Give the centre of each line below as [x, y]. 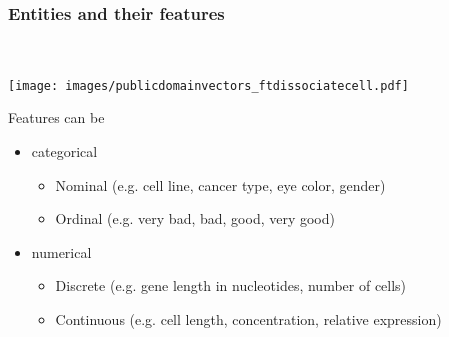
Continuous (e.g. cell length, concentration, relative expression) [248, 319]
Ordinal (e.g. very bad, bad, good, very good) [195, 218]
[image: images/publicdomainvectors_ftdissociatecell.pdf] [208, 85]
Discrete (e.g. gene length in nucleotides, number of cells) [231, 285]
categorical [64, 151]
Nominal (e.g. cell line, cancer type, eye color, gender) [220, 184]
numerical [61, 251]
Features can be [56, 117]
